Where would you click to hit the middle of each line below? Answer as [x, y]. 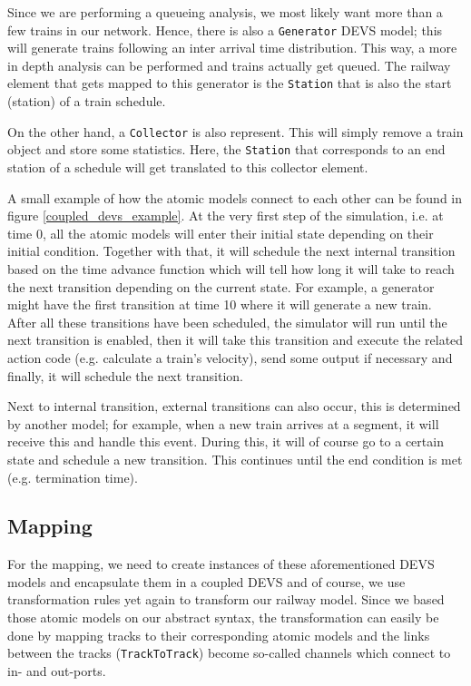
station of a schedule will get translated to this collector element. [188, 167]
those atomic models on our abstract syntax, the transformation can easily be [223, 617]
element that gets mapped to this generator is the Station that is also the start [230, 83]
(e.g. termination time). [73, 477]
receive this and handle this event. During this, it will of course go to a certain [226, 441]
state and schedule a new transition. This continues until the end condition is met [235, 459]
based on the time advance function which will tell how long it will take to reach [231, 268]
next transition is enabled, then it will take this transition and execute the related [235, 340]
